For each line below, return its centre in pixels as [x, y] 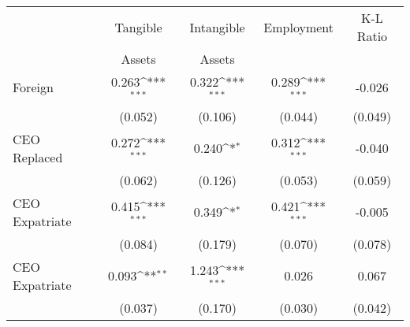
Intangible [217, 27]
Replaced [38, 157]
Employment [299, 27]
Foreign [33, 87]
